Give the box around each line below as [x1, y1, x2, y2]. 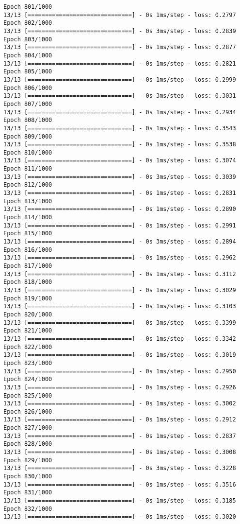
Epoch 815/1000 [3, 230, 52, 237]
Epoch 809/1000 [3, 133, 52, 140]
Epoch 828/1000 [3, 440, 52, 448]
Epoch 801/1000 [3, 3, 52, 10]
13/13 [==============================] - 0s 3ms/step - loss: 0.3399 [3, 319, 236, 326]
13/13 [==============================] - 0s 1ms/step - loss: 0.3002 [3, 400, 236, 407]
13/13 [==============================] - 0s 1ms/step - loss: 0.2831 [3, 190, 236, 197]
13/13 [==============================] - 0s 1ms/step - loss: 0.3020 [3, 513, 236, 521]
